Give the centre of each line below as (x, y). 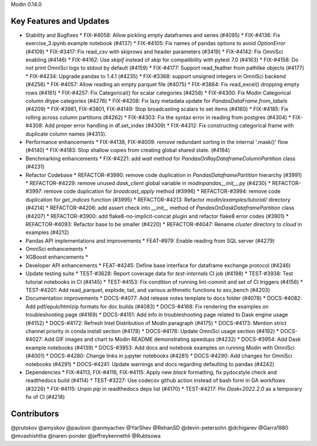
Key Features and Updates (60, 21)
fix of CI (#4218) (45, 397)
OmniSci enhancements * (56, 249)
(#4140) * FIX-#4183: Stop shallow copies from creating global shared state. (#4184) (128, 150)
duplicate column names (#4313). (66, 134)
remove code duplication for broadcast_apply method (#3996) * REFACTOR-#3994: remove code (163, 192)
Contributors (35, 413)
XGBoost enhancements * (57, 257)
